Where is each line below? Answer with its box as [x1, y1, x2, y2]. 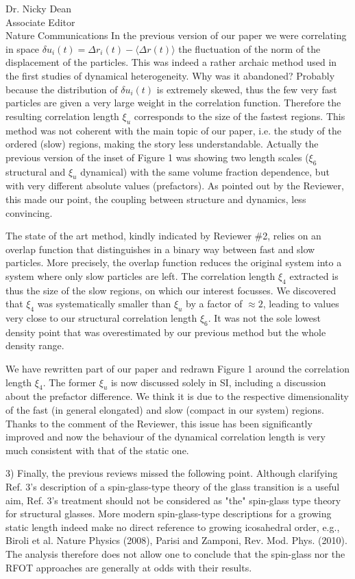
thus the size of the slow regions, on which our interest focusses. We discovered [5, 283, 336, 297]
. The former [42, 375, 97, 389]
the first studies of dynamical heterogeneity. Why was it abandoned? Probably [5, 68, 335, 82]
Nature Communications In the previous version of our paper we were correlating [5, 28, 347, 43]
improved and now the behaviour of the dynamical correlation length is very [5, 429, 326, 444]
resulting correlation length [5, 108, 119, 123]
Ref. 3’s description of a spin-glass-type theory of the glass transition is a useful [5, 480, 340, 494]
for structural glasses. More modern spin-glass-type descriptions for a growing [5, 506, 332, 521]
